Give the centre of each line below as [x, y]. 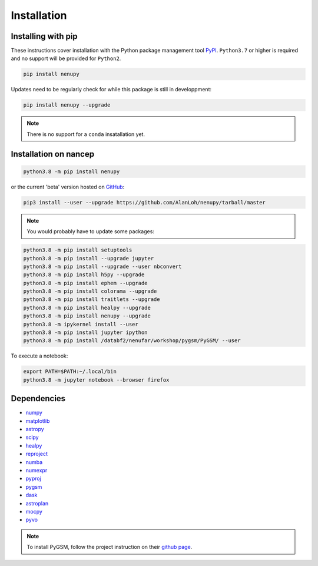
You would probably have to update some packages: [90, 231]
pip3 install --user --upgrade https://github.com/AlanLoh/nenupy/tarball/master [145, 202]
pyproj [33, 479]
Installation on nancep [52, 154]
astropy [35, 429]
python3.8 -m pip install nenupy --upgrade [87, 316]
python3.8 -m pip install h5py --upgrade [84, 275]
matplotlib [38, 421]
